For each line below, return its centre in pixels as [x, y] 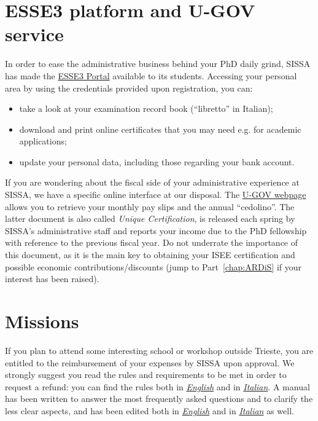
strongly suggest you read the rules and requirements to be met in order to [146, 375]
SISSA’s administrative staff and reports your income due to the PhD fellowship [156, 230]
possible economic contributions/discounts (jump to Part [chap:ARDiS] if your [153, 266]
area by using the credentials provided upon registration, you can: [129, 88]
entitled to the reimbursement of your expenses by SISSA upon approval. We [150, 362]
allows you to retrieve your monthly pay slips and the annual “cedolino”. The [150, 206]
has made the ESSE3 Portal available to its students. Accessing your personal [151, 75]
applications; [43, 141]
